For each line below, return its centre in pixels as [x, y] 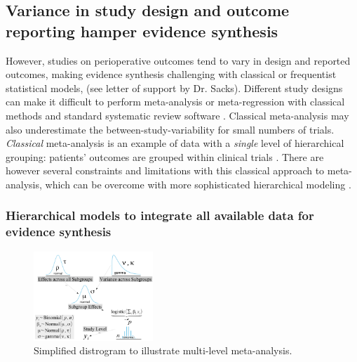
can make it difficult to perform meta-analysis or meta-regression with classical [175, 102]
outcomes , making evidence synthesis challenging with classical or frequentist [171, 74]
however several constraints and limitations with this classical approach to [165, 170]
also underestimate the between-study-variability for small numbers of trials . [170, 129]
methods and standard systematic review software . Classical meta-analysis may [177, 115]
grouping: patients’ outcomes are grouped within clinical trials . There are [165, 156]
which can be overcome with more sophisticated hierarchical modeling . [198, 184]
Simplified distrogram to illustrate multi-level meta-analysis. [163, 350]
